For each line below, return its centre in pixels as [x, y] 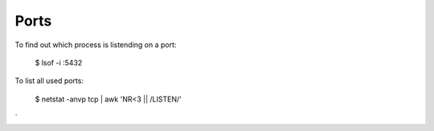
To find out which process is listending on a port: [96, 45]
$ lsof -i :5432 [59, 62]
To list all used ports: [49, 81]
